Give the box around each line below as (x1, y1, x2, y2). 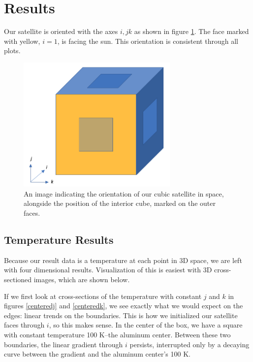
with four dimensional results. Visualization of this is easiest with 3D (4, 264, 212, 275)
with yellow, (4, 35, 40, 46)
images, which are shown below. (33, 274, 130, 284)
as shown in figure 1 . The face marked (134, 26, 249, 36)
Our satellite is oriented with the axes (4, 26, 118, 36)
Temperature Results (4, 231, 114, 247)
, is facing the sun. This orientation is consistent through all (57, 35, 238, 46)
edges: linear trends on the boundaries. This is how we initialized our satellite (4, 310, 238, 320)
